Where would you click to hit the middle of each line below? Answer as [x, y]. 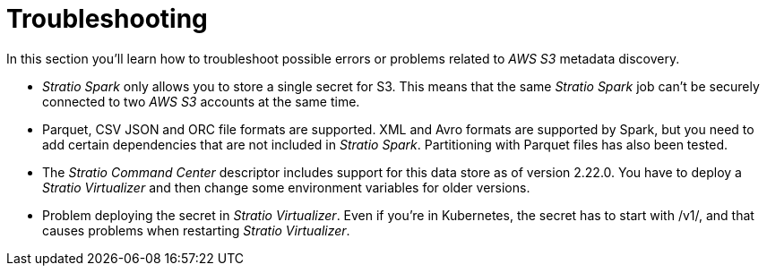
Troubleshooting [107, 19]
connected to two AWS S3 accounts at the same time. [201, 101]
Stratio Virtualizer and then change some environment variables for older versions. [286, 187]
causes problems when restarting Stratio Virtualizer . [196, 230]
